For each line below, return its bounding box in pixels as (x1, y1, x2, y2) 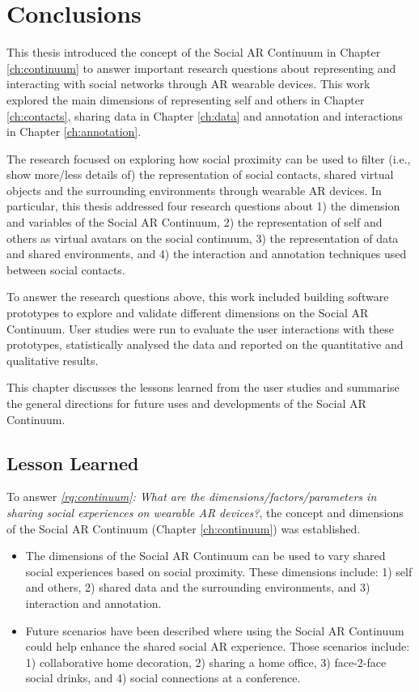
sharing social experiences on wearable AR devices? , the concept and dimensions (6, 503, 404, 520)
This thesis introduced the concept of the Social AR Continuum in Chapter (6, 44, 381, 61)
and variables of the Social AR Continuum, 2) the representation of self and (6, 214, 383, 231)
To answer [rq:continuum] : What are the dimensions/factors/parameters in (6, 488, 377, 505)
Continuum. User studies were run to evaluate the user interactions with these (6, 320, 394, 337)
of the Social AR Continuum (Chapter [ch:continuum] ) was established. (6, 520, 361, 537)
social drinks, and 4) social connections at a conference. (25, 669, 301, 686)
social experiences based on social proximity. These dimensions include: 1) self (25, 563, 413, 579)
